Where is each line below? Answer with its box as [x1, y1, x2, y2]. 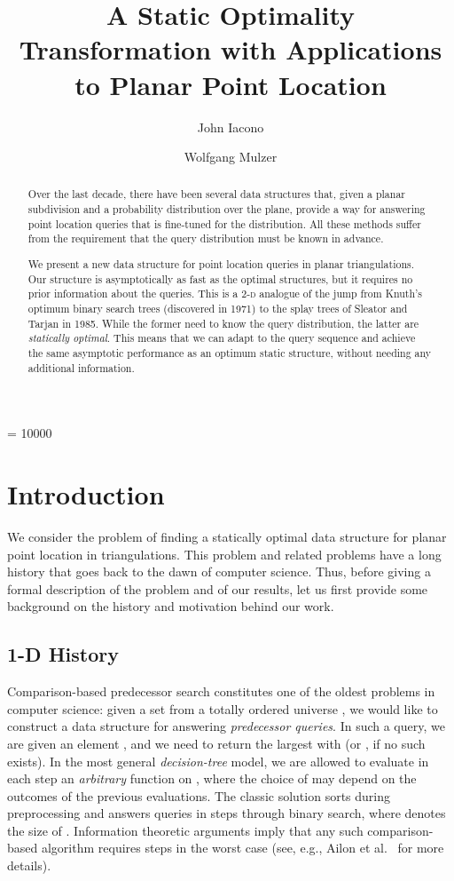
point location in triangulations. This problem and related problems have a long [7, 544, 442, 563]
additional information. [27, 360, 135, 375]
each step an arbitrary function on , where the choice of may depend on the [7, 769, 417, 788]
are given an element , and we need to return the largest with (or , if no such [7, 734, 426, 752]
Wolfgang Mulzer [184, 147, 278, 166]
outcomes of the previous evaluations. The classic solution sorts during [7, 786, 390, 805]
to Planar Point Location [74, 66, 387, 102]
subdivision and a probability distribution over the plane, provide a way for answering [27, 202, 426, 217]
